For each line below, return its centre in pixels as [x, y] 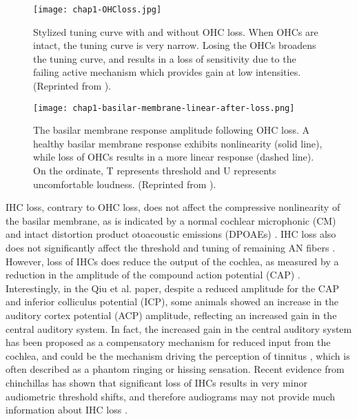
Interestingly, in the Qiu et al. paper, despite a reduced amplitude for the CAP [172, 288]
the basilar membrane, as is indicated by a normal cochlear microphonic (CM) [171, 220]
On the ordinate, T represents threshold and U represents [155, 171]
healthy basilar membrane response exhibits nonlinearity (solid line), [178, 143]
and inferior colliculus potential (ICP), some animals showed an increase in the [172, 302]
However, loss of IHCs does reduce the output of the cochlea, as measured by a [172, 261]
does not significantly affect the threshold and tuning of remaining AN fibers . [171, 248]
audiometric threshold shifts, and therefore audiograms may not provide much [171, 396]
